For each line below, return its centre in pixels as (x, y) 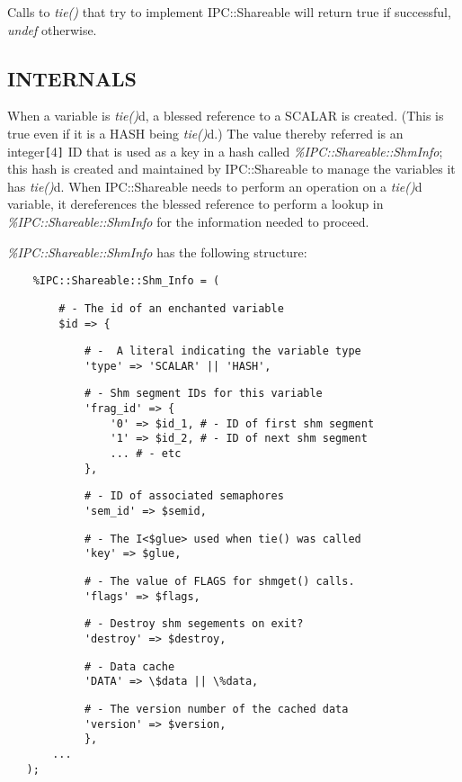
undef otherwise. (52, 29)
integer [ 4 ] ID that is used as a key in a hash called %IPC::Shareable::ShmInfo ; (225, 151)
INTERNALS (72, 78)
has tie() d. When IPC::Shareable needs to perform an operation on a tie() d (215, 186)
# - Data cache (129, 666)
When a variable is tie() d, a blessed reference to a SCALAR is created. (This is (226, 116)
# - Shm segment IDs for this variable (203, 394)
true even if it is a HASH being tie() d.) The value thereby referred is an (205, 133)
